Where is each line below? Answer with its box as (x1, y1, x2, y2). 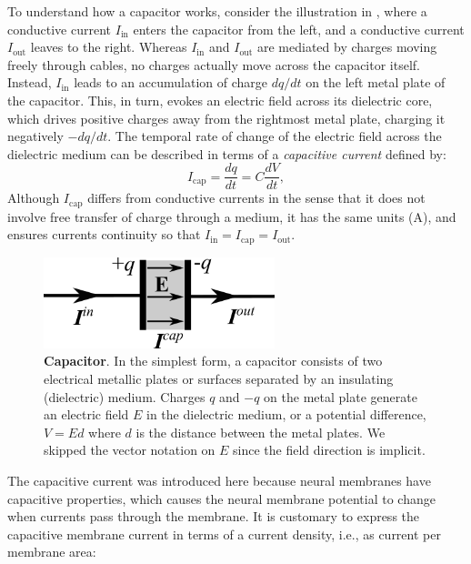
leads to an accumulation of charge (74, 73, 267, 92)
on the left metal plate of (306, 73, 446, 92)
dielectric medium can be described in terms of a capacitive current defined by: (7, 144, 446, 163)
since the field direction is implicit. (233, 440, 426, 459)
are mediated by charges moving (256, 37, 437, 56)
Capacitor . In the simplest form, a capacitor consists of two (44, 351, 383, 370)
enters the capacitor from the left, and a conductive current (133, 19, 465, 38)
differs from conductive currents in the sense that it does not (87, 188, 426, 207)
